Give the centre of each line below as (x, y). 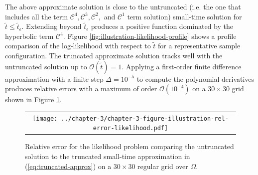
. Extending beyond (52, 26)
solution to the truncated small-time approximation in (108, 156)
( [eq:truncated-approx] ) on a (68, 166)
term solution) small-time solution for (185, 16)
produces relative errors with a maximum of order (81, 88)
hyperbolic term (29, 36)
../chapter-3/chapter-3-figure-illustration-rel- (145, 118)
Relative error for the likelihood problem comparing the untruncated (129, 146)
